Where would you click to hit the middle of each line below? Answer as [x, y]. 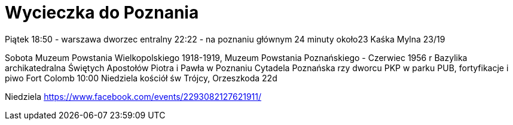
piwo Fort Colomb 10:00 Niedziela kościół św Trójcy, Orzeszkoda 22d [141, 78]
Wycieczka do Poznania [102, 13]
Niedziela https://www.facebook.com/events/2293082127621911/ [133, 96]
